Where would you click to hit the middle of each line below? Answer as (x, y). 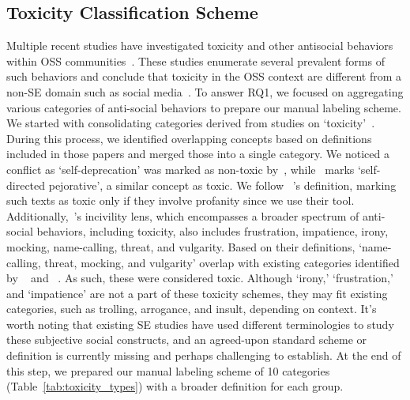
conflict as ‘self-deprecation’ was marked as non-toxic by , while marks (181, 169)
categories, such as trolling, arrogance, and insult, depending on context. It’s (192, 309)
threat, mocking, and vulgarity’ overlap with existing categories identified (222, 262)
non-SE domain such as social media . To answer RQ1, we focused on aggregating (205, 91)
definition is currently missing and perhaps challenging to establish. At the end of (204, 355)
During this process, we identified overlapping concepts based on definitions (189, 138)
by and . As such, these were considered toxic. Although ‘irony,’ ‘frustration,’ (200, 278)
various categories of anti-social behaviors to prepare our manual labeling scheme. (204, 107)
